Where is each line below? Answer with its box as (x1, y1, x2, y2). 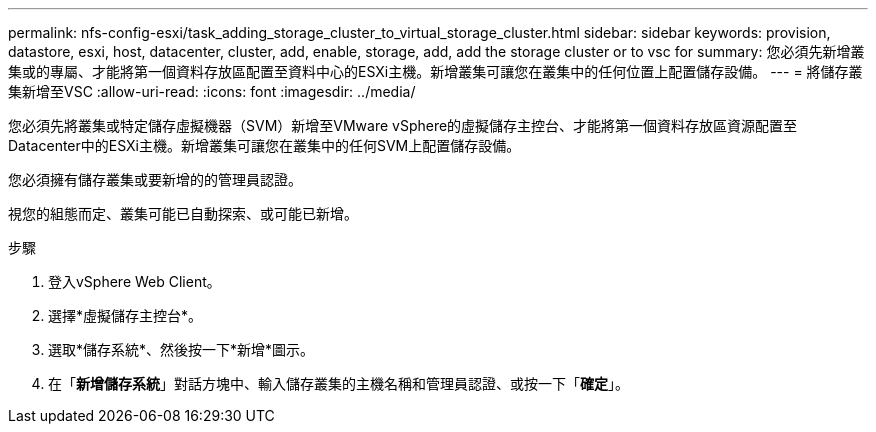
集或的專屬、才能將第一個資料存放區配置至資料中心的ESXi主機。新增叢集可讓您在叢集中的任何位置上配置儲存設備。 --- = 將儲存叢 (8, 63, 863, 80)
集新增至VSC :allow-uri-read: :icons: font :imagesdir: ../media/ (8, 83, 416, 100)
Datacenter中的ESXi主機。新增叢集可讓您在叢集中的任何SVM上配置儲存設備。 (8, 137, 521, 154)
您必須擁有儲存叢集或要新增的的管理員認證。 (8, 171, 302, 188)
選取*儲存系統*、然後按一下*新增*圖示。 (48, 341, 315, 358)
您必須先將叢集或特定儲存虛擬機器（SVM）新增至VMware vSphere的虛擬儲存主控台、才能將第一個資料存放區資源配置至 (8, 117, 798, 134)
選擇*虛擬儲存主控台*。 (48, 307, 203, 324)
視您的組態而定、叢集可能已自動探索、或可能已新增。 (8, 205, 358, 222)
